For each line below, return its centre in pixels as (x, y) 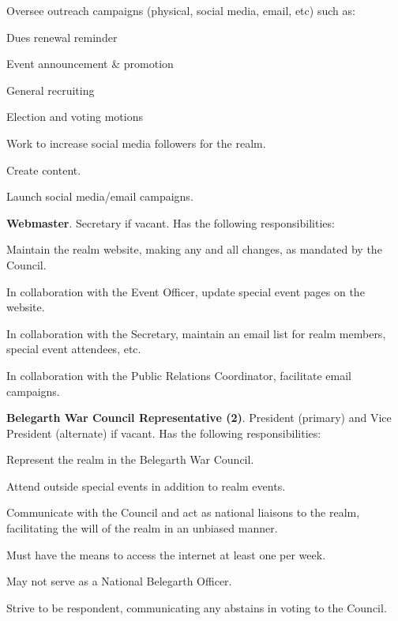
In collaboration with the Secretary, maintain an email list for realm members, (196, 333)
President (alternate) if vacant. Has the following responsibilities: (164, 433)
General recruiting (51, 90)
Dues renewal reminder (62, 37)
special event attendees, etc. (74, 349)
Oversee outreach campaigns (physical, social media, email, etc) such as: (181, 10)
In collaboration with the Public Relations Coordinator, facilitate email (179, 375)
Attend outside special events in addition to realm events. (146, 486)
